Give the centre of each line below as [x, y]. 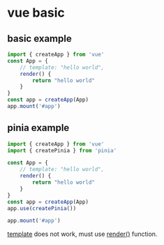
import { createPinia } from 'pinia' [62, 150]
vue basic [36, 13]
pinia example [38, 128]
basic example [39, 39]
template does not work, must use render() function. [82, 234]
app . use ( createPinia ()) [42, 208]
